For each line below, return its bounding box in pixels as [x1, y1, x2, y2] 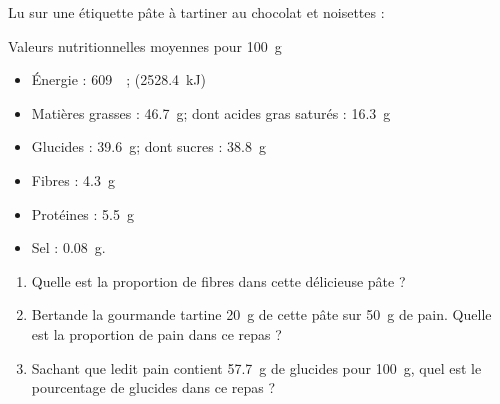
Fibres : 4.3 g [31, 169, 115, 190]
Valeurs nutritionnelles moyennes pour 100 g [8, 35, 282, 56]
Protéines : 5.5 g [31, 203, 134, 224]
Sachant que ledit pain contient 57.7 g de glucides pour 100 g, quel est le [31, 357, 482, 378]
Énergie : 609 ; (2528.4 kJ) [31, 69, 207, 90]
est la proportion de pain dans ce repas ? [31, 323, 282, 344]
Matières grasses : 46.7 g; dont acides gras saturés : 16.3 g [31, 102, 391, 123]
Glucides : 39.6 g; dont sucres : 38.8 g [31, 136, 266, 157]
